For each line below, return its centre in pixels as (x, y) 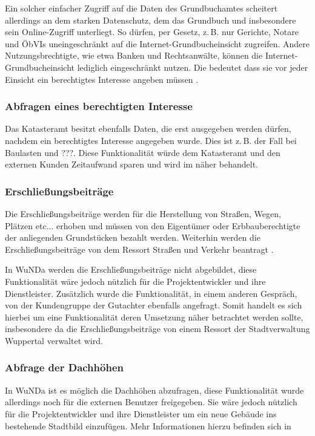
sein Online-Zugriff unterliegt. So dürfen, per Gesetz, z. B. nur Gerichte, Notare (152, 32)
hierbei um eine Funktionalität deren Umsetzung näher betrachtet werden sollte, (154, 317)
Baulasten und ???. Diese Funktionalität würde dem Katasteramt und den (143, 152)
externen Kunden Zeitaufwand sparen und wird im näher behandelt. (131, 164)
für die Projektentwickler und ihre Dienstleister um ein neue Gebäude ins (141, 413)
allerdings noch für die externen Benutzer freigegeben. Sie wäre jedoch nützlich (151, 402)
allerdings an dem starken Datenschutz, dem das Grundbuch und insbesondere (151, 20)
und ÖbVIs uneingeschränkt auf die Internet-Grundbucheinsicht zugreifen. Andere (157, 43)
